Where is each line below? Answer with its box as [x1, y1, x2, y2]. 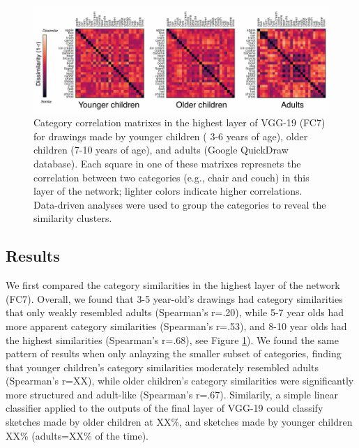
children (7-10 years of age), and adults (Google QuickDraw [33, 142, 289, 157]
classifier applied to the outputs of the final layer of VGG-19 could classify [6, 401, 323, 415]
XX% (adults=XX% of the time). [6, 428, 149, 442]
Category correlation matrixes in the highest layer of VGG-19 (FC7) [33, 115, 326, 130]
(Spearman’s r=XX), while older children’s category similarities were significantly [6, 373, 354, 388]
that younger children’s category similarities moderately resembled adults [6, 359, 319, 374]
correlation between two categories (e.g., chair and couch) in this [33, 170, 310, 184]
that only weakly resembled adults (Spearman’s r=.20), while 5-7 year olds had [6, 305, 344, 320]
